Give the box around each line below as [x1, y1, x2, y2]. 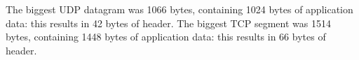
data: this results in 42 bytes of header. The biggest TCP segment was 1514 [6, 15, 331, 30]
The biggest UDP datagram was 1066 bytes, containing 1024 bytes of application [6, 2, 353, 16]
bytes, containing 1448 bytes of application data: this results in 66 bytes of [6, 29, 326, 44]
